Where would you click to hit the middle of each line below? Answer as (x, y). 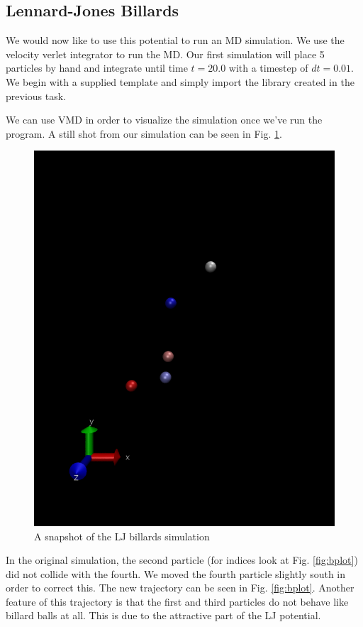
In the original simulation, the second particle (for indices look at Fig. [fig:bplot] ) (182, 560)
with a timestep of (268, 68)
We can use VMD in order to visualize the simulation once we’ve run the (164, 120)
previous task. (36, 96)
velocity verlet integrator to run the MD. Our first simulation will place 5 (165, 54)
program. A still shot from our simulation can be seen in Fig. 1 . (144, 133)
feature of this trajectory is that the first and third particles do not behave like (177, 601)
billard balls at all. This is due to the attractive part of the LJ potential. (163, 615)
